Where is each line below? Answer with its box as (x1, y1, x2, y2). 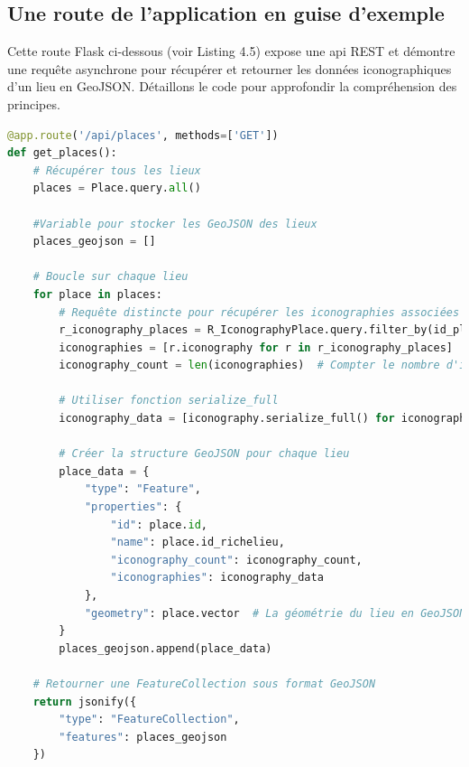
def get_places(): (7, 146, 117, 160)
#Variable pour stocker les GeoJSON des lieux (32, 217, 317, 230)
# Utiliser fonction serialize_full (59, 394, 279, 407)
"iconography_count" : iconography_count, (110, 553, 363, 566)
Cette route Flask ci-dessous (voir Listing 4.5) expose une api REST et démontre (7, 42, 455, 61)
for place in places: (32, 287, 162, 301)
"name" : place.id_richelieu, (110, 536, 285, 549)
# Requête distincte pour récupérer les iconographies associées (59, 305, 460, 319)
